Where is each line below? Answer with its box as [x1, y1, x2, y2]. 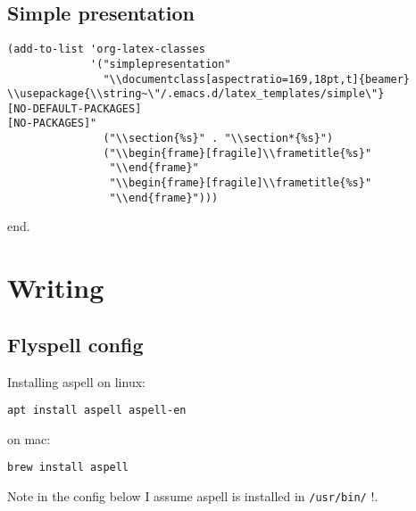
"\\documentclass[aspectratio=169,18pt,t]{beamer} [103, 72, 411, 86]
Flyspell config [7, 330, 144, 358]
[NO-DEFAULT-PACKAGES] [7, 102, 142, 115]
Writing [7, 269, 104, 306]
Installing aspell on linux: [7, 372, 146, 391]
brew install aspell [7, 461, 129, 474]
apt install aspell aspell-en [7, 404, 187, 417]
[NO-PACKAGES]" [7, 117, 97, 130]
